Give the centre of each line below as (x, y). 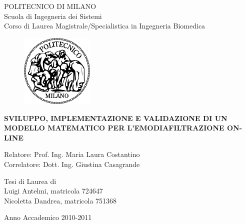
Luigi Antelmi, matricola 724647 (53, 191)
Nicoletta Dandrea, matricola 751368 (60, 200)
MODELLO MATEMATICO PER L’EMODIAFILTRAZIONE (114, 128)
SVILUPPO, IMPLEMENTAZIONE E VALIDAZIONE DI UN (116, 118)
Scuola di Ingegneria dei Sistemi (53, 16)
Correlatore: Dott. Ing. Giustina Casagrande (72, 164)
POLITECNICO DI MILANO (50, 6)
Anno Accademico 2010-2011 (48, 217)
